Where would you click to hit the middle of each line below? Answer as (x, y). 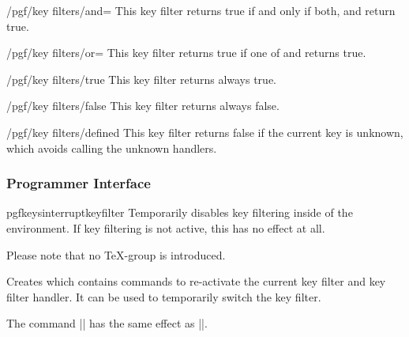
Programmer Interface (79, 183)
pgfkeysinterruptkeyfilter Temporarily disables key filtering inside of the (180, 212)
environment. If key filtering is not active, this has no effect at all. (166, 227)
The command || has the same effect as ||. (107, 323)
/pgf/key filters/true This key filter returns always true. (142, 79)
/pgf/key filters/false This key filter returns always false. (143, 106)
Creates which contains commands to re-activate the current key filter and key (196, 281)
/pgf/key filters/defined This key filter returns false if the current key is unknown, (205, 132)
